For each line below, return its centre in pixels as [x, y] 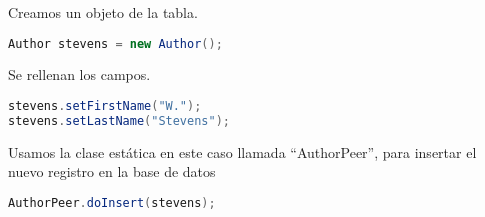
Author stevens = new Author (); [115, 43]
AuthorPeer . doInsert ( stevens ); [112, 203]
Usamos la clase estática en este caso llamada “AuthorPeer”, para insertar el [242, 151]
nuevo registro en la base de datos [112, 171]
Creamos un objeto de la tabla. [103, 12]
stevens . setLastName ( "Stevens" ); [119, 120]
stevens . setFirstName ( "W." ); [105, 106]
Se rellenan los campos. [79, 74]
